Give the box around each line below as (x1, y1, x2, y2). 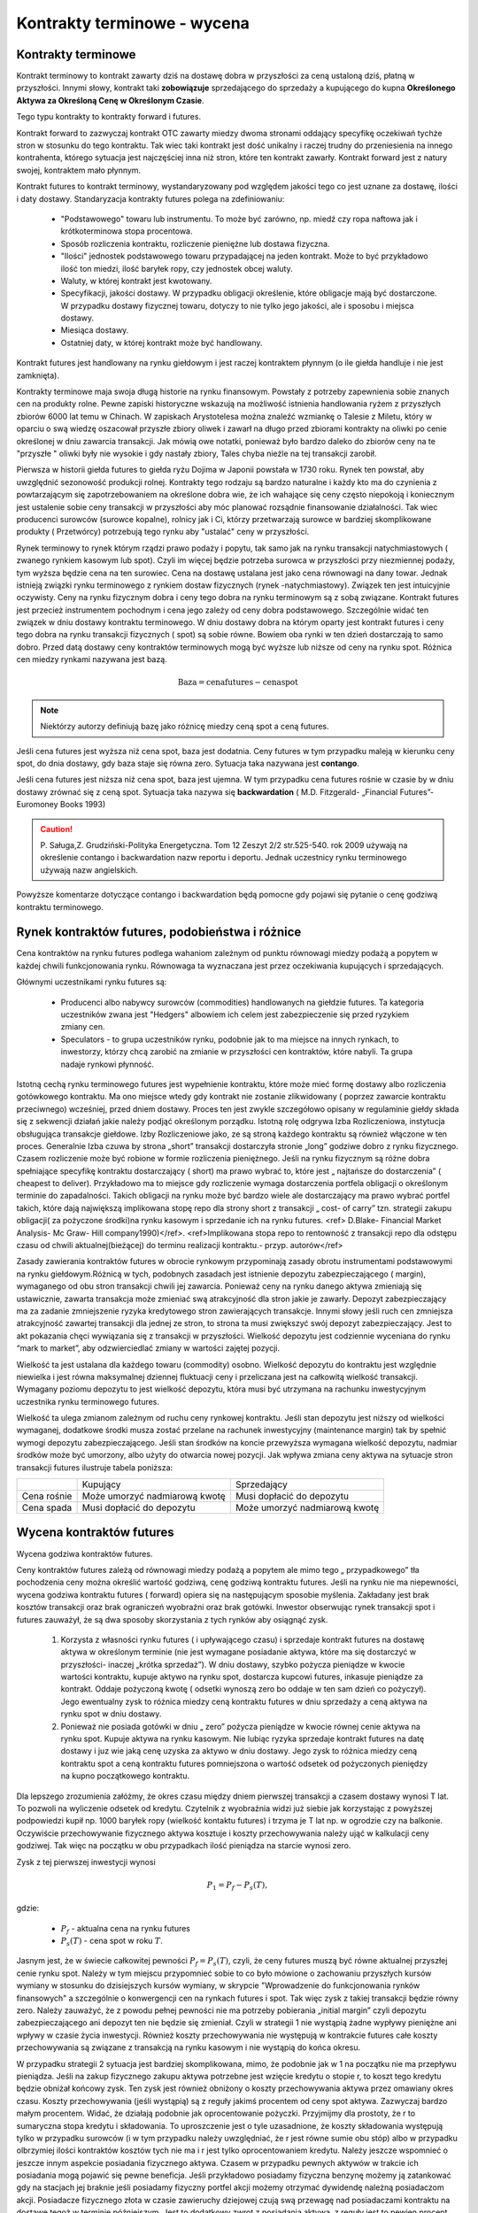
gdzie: (16, 1903, 40, 1914)
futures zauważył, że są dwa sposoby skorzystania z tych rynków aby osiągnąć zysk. (16, 1614, 328, 1624)
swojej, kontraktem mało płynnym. (16, 165, 142, 175)
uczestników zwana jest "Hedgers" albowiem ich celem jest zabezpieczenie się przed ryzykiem (60, 1009, 410, 1020)
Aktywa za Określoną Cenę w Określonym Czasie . (16, 95, 204, 105)
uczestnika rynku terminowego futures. (16, 1396, 159, 1407)
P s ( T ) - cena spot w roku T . (60, 1935, 163, 1947)
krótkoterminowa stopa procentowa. (60, 226, 193, 236)
